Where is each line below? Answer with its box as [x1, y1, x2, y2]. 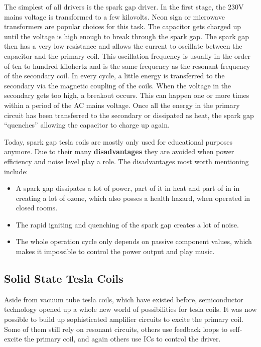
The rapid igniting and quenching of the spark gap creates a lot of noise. [16, 219, 239, 229]
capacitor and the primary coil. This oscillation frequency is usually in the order [4, 50, 250, 61]
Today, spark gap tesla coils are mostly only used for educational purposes [4, 136, 232, 147]
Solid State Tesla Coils [4, 271, 123, 286]
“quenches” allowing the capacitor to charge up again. [4, 120, 170, 130]
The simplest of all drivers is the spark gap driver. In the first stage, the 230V [4, 2, 244, 12]
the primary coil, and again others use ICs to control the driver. [24, 333, 221, 344]
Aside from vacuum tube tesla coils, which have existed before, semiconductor [4, 294, 243, 304]
